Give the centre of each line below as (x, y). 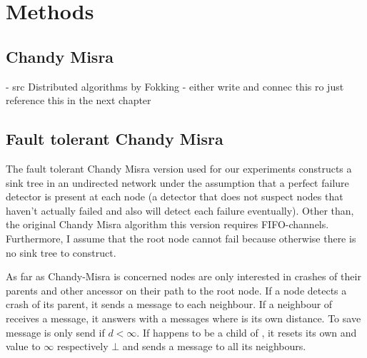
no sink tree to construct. (61, 252)
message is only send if (55, 332)
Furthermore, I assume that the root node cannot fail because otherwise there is (181, 238)
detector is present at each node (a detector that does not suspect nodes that (175, 196)
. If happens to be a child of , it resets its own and (247, 332)
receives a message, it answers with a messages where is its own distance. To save (183, 318)
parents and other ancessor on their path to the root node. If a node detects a (176, 290)
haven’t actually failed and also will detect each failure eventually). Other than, (180, 210)
